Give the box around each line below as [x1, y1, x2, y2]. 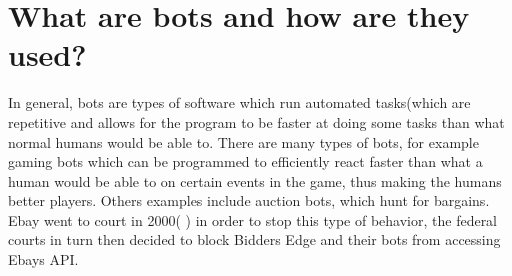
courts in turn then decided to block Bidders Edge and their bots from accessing [8, 229, 501, 250]
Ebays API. [8, 249, 79, 270]
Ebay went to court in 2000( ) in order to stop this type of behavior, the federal [8, 209, 498, 230]
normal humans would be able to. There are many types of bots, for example [8, 131, 479, 152]
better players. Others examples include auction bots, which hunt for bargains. [8, 190, 490, 211]
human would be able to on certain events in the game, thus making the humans [8, 170, 502, 191]
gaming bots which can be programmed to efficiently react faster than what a [8, 151, 483, 172]
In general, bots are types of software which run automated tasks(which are [8, 92, 471, 113]
